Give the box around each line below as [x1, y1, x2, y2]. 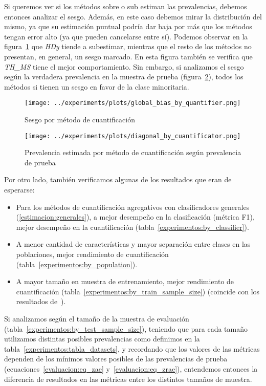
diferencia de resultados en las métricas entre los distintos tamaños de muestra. [4, 373, 252, 384]
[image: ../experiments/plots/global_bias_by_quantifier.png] [25, 99, 241, 107]
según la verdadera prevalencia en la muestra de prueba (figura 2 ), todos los [4, 71, 243, 82]
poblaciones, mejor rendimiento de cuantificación [16, 249, 169, 259]
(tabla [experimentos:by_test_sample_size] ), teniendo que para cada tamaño [4, 323, 248, 334]
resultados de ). [16, 296, 66, 307]
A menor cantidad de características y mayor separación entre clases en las [16, 239, 251, 249]
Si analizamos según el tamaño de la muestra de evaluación [4, 313, 189, 324]
